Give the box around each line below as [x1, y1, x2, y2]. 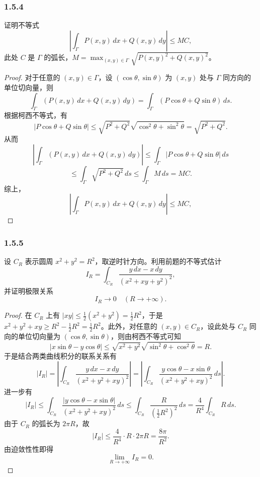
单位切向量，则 [4, 82, 53, 92]
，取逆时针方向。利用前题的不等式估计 [95, 256, 222, 266]
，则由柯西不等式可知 [110, 331, 181, 342]
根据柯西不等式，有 [4, 110, 67, 120]
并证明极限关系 [4, 285, 53, 296]
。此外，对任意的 [101, 321, 157, 331]
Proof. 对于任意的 [4, 72, 60, 83]
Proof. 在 [4, 310, 32, 320]
